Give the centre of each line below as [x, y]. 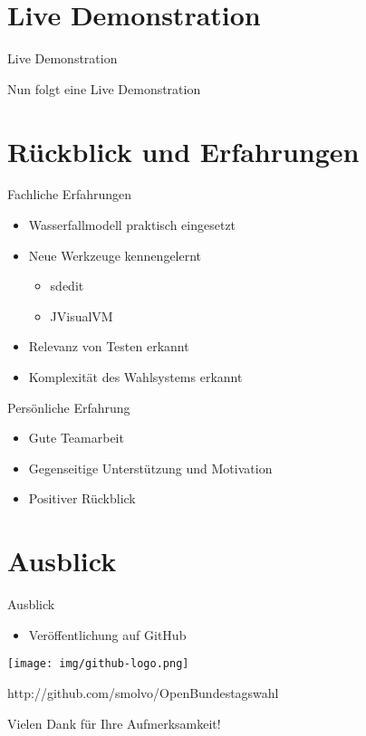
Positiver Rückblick [82, 498]
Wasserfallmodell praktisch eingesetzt [132, 225]
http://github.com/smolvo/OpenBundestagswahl [143, 692]
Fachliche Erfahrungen [70, 194]
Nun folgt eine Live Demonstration [104, 88]
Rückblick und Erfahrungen [183, 151]
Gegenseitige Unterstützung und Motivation [150, 468]
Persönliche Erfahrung [69, 407]
